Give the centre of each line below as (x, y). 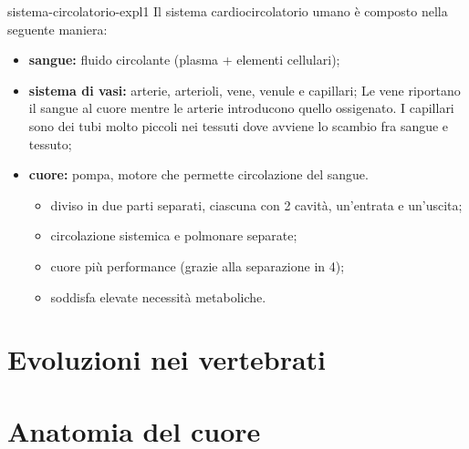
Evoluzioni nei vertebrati (167, 359)
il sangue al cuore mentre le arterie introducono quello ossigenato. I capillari (241, 108)
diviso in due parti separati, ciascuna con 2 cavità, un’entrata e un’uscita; (256, 204)
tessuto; (50, 143)
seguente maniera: (57, 29)
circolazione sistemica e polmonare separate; (174, 235)
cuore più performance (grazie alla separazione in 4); (198, 265)
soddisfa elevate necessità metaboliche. (158, 296)
